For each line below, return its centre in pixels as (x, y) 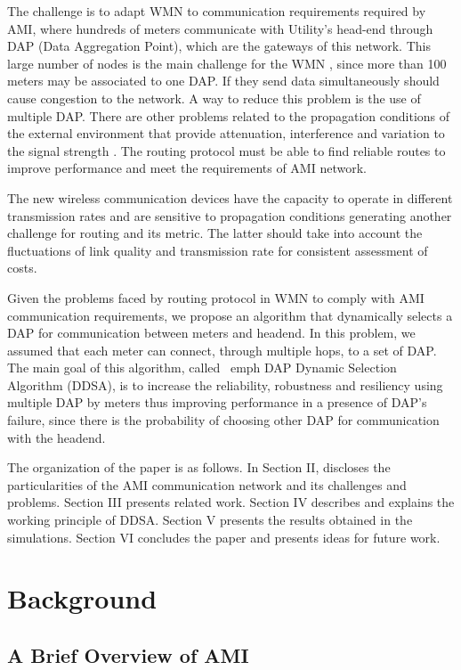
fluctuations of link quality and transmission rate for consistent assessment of (218, 250)
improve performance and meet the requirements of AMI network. (187, 168)
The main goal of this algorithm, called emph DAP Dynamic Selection (202, 368)
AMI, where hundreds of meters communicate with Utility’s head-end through (220, 28)
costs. (22, 268)
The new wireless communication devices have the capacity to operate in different (230, 197)
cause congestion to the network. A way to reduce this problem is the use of (214, 98)
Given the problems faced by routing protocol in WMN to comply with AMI (216, 297)
